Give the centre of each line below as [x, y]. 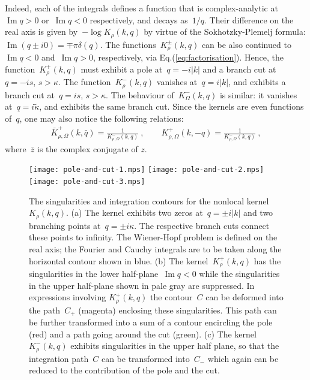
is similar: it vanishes [258, 94]
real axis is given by [41, 31]
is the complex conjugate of [87, 148]
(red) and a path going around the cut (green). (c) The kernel [143, 334]
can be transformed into [145, 358]
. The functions [128, 44]
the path [45, 310]
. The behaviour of [140, 94]
